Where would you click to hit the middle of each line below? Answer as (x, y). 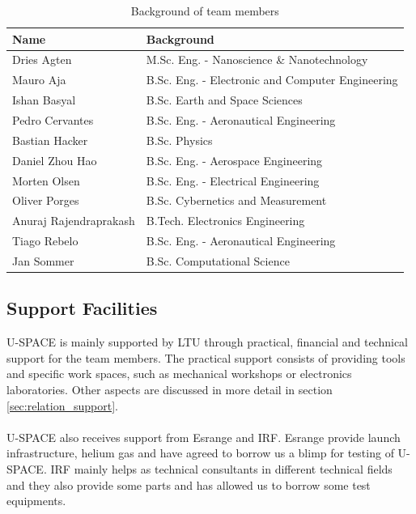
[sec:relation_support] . (62, 405)
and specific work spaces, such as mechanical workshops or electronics (179, 374)
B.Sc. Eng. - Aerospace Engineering (234, 160)
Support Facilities (82, 308)
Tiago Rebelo (45, 241)
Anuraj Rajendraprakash (74, 221)
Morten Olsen (46, 180)
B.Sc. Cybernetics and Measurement (236, 200)
